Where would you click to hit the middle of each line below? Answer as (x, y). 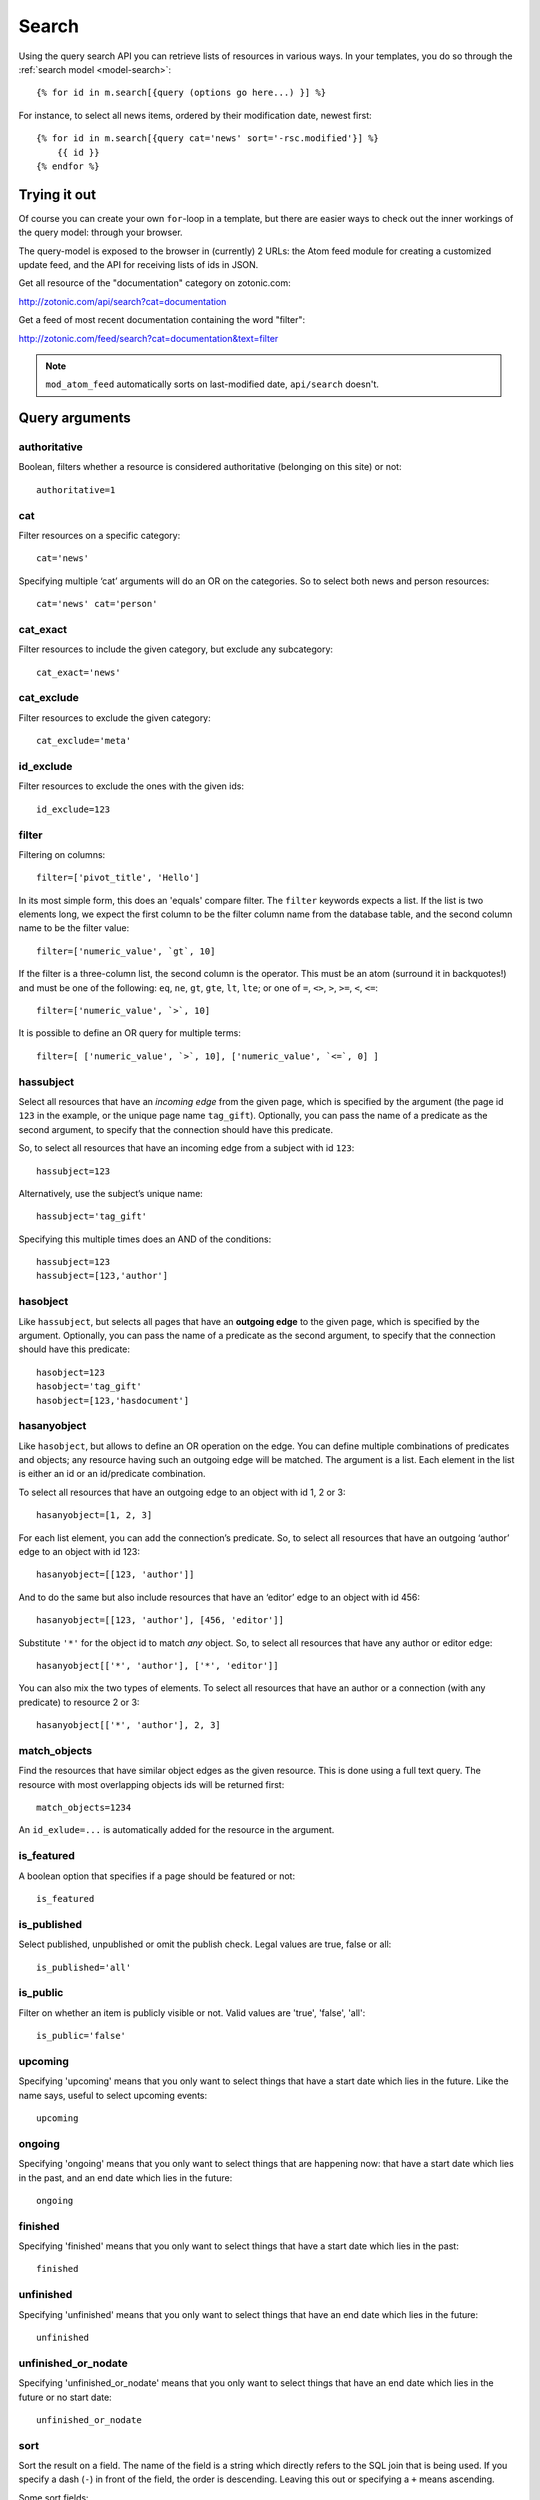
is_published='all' (84, 1967)
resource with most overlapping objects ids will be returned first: (151, 1784)
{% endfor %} (68, 166)
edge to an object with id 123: (79, 1552)
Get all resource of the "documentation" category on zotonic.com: (155, 283)
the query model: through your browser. (101, 232)
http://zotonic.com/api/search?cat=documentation (122, 301)
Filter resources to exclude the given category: (115, 717)
